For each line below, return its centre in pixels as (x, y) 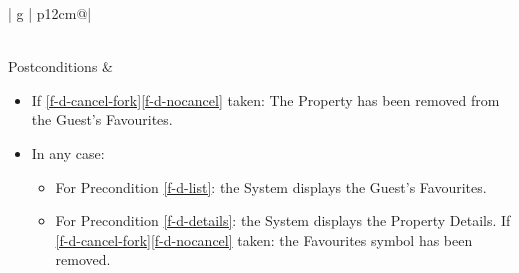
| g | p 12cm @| (50, 13)
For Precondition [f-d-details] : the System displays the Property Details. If (283, 220)
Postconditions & (60, 66)
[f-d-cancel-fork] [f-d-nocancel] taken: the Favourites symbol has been (264, 239)
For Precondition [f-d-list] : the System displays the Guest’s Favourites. (271, 186)
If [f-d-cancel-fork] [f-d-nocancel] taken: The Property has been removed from (265, 99)
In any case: (68, 152)
